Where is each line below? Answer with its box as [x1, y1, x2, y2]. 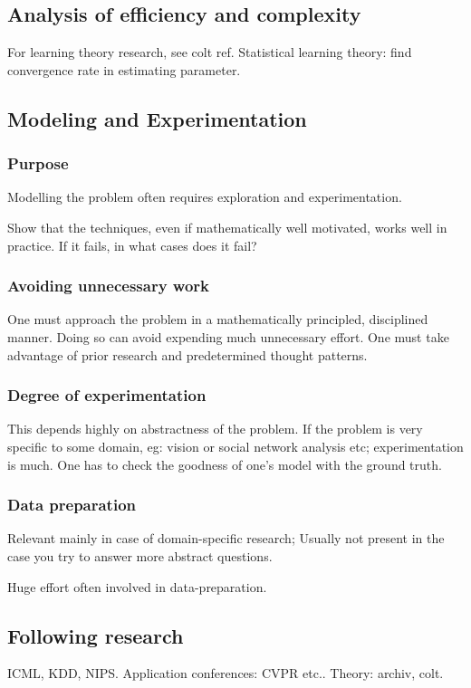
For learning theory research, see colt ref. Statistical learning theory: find [7, 43, 412, 62]
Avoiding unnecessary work [7, 274, 210, 297]
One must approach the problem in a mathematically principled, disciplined [7, 310, 428, 329]
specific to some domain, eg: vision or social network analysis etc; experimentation [7, 436, 464, 455]
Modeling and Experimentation [7, 104, 307, 132]
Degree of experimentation [7, 384, 207, 406]
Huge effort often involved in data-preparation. [7, 577, 267, 596]
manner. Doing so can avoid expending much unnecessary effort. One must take [7, 327, 449, 346]
